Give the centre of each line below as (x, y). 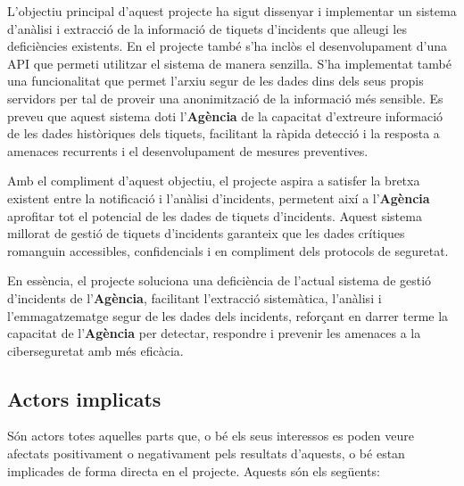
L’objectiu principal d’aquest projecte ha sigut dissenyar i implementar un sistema (232, 11)
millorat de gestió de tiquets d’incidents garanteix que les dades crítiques (206, 233)
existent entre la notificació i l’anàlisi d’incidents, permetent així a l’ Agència (219, 198)
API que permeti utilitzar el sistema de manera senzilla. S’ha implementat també (229, 63)
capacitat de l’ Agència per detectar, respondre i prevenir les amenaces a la (214, 333)
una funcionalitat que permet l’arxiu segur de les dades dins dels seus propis (215, 81)
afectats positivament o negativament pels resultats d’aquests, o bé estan (206, 453)
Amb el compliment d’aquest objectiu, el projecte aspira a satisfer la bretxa (214, 181)
